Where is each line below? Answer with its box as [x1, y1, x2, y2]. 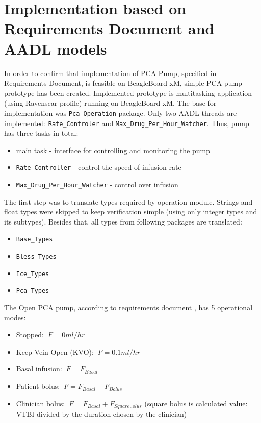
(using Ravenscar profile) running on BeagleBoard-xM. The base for [4, 97, 217, 108]
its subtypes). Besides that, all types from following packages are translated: [4, 216, 242, 227]
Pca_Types [16, 287, 49, 295]
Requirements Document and [4, 18, 215, 39]
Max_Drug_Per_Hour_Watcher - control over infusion [16, 179, 178, 190]
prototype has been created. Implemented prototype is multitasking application [4, 87, 252, 98]
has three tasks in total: [4, 128, 79, 138]
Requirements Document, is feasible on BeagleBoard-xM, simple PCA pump [4, 78, 242, 88]
